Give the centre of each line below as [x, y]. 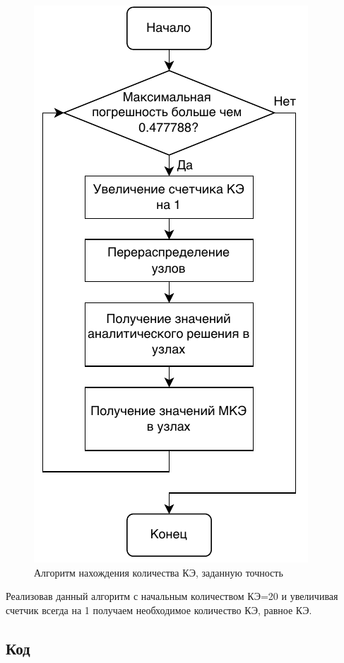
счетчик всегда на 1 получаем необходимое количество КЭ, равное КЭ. [159, 610]
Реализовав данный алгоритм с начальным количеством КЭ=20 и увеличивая [172, 596]
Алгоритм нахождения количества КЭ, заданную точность [159, 572]
